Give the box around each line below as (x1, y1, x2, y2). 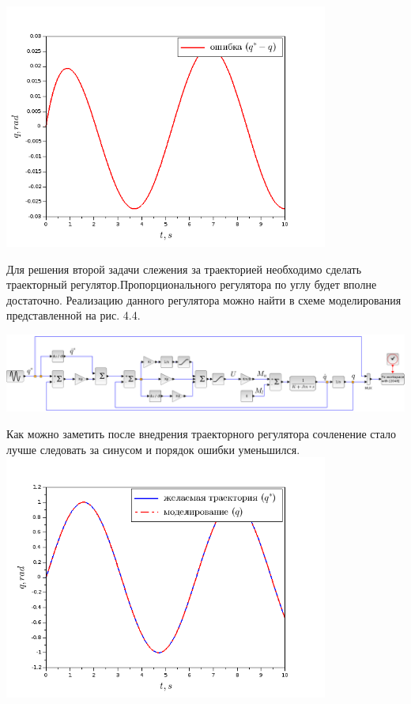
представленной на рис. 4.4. (6, 307, 141, 324)
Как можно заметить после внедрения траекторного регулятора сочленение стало (6, 426, 397, 442)
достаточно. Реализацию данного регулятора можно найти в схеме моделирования (6, 291, 402, 308)
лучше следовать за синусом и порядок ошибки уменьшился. (6, 441, 300, 457)
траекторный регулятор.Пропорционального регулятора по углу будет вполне (6, 276, 377, 293)
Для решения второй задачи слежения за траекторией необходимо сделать (6, 260, 362, 277)
